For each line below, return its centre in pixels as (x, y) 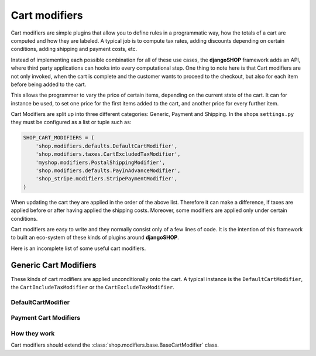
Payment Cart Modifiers (46, 318)
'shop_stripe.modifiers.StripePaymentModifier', (107, 179)
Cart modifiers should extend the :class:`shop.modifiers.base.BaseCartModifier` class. (115, 345)
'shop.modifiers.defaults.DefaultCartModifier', (107, 146)
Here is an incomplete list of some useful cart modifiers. (78, 248)
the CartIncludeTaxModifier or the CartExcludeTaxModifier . (93, 287)
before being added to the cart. (49, 84)
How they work (33, 333)
